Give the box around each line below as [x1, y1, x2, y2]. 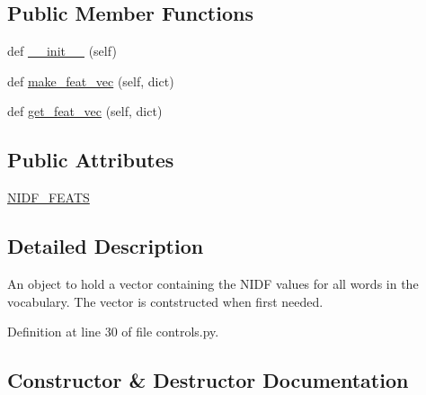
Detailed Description [7, 232, 204, 260]
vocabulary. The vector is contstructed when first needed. [7, 292, 324, 310]
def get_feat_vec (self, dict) [7, 102, 163, 121]
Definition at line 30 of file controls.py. [7, 322, 219, 341]
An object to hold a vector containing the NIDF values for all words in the [7, 274, 419, 292]
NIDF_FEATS [7, 188, 90, 207]
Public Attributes [7, 146, 174, 174]
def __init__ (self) [7, 41, 117, 60]
